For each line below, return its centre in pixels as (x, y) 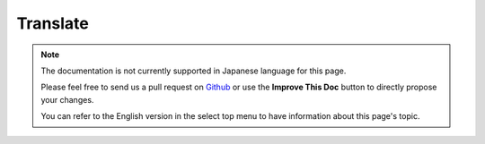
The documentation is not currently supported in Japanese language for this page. (194, 71)
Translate (53, 23)
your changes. (67, 99)
